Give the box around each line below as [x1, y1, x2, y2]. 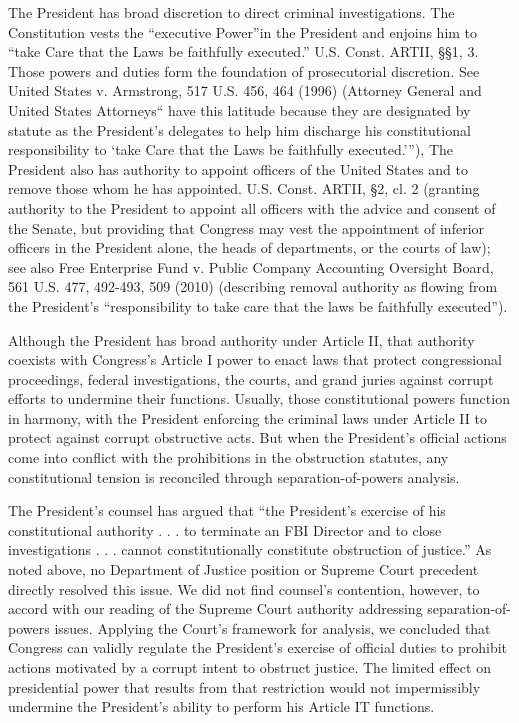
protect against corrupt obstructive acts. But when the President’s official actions [8, 427, 507, 448]
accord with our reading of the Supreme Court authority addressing [8, 598, 423, 619]
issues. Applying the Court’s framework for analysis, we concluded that [54, 617, 491, 638]
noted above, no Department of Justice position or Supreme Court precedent [8, 559, 479, 580]
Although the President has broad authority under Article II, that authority [8, 329, 475, 350]
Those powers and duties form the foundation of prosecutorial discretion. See [8, 60, 480, 81]
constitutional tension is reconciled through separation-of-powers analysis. [8, 466, 460, 487]
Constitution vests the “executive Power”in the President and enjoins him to [8, 21, 478, 42]
